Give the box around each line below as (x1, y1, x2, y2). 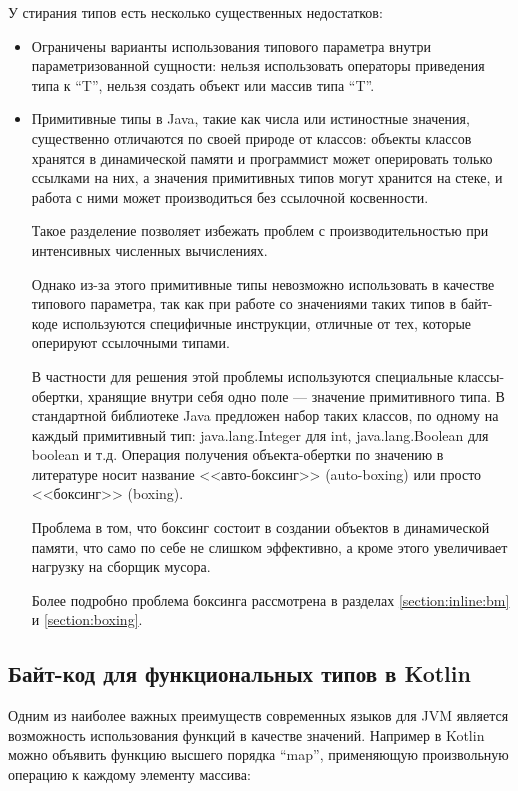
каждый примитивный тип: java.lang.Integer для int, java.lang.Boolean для (31, 424, 489, 445)
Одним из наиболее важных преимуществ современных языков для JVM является (8, 705, 509, 726)
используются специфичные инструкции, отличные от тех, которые (62, 312, 472, 333)
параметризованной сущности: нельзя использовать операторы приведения (31, 55, 485, 76)
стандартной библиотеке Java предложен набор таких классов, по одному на (31, 405, 499, 426)
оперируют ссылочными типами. (31, 332, 230, 353)
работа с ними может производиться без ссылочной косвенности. (31, 186, 429, 207)
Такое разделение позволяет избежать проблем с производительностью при (31, 220, 489, 241)
